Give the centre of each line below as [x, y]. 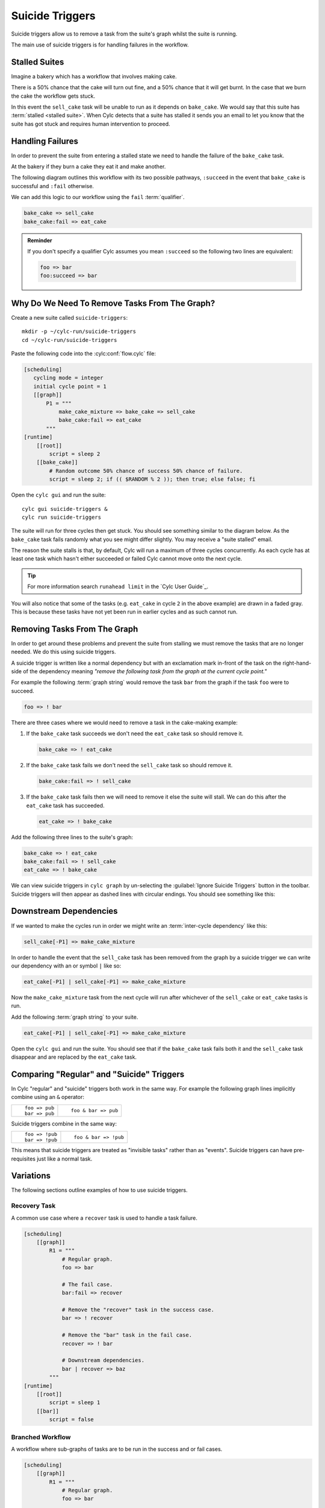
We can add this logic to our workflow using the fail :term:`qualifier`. [98, 197]
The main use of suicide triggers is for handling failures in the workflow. [100, 45]
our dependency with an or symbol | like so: [66, 966]
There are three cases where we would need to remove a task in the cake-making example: [124, 722]
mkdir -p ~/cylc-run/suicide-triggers [79, 331]
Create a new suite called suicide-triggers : [70, 317]
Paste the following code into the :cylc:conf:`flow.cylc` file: [84, 353]
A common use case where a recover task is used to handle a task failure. [104, 1218]
